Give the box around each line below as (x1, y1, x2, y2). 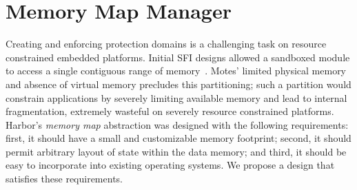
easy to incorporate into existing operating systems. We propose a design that (6, 158, 335, 172)
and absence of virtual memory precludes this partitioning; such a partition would (6, 76, 351, 91)
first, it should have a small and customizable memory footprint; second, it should (6, 131, 351, 145)
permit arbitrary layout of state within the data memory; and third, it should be (6, 144, 347, 158)
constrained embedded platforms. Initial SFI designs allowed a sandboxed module (6, 50, 350, 64)
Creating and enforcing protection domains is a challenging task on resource (6, 36, 327, 51)
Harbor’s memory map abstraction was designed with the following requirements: (6, 117, 349, 131)
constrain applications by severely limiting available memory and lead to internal (6, 90, 347, 105)
